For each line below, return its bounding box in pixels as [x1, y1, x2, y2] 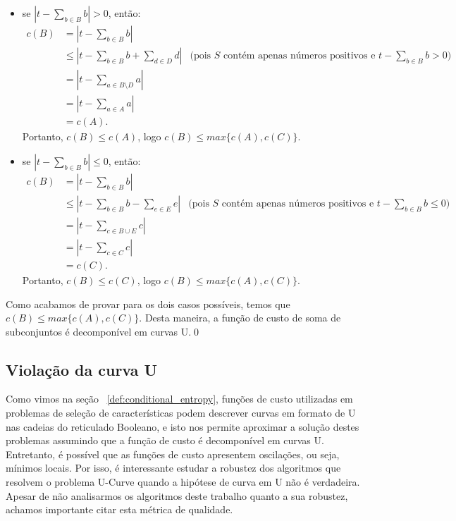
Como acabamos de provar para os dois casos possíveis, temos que [6, 296, 290, 311]
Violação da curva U [6, 358, 158, 380]
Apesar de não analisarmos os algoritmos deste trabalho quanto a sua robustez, [6, 488, 348, 503]
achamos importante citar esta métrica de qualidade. [6, 502, 233, 517]
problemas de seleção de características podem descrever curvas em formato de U [6, 405, 356, 420]
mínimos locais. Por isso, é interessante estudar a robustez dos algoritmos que [6, 460, 341, 475]
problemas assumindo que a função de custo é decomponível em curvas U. [6, 433, 324, 448]
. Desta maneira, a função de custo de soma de [139, 310, 341, 325]
